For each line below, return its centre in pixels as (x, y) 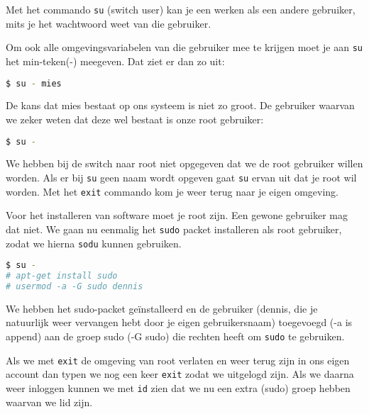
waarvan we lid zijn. (49, 402)
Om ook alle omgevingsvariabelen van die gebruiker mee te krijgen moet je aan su (184, 47)
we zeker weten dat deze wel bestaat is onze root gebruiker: (135, 119)
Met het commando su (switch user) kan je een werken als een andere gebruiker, (181, 9)
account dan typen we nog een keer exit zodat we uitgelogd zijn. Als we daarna (180, 374)
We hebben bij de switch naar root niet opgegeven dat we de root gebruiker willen (184, 163)
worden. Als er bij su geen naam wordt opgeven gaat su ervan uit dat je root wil (181, 178)
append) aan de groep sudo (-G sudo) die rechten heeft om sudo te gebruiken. (175, 336)
